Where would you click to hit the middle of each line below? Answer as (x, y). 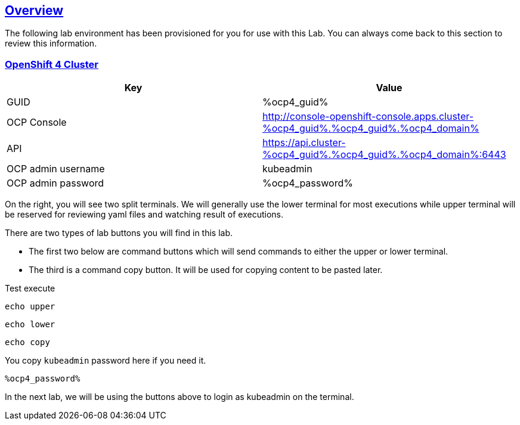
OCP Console (37, 122)
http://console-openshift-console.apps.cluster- (368, 117)
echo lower (30, 325)
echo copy (27, 342)
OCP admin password (55, 183)
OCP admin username (56, 169)
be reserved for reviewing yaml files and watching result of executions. (144, 215)
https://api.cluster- (304, 143)
